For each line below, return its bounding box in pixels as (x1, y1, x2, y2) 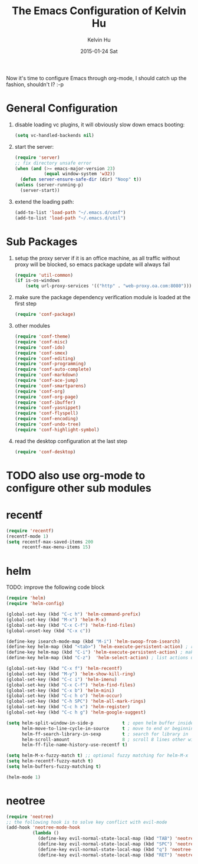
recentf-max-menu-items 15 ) (21, 544, 91, 550)
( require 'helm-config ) (6, 601, 65, 607)
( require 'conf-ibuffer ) (14, 400, 76, 405)
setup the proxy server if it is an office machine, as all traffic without (14, 254, 180, 261)
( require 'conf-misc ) (14, 339, 68, 345)
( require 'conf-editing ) (14, 355, 76, 361)
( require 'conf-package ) (14, 312, 76, 318)
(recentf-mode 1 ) (6, 533, 49, 539)
